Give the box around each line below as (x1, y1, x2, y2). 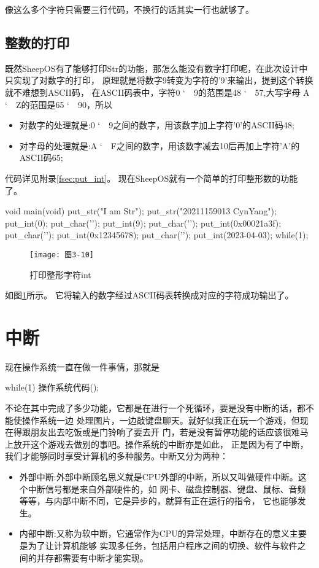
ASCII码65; (19, 151, 63, 164)
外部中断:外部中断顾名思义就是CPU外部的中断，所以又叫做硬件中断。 (19, 470, 298, 483)
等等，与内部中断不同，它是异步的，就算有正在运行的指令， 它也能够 (19, 494, 298, 507)
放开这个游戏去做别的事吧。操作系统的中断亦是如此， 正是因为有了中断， (13, 437, 309, 450)
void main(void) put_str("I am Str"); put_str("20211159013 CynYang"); (5, 204, 277, 217)
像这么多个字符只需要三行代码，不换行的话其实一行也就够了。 (5, 3, 254, 15)
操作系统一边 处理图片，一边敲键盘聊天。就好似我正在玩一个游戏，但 (21, 413, 300, 426)
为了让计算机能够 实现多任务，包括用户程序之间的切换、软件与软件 (28, 539, 298, 552)
